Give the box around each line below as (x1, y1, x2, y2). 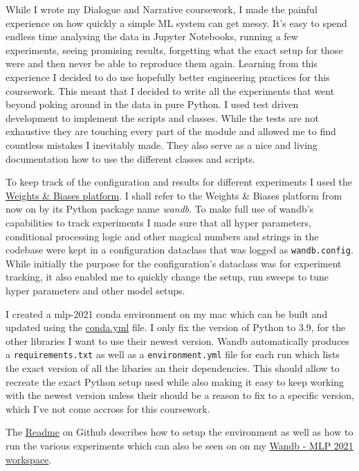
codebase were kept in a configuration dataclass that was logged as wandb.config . (6, 242, 353, 257)
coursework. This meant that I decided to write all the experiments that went (6, 83, 335, 98)
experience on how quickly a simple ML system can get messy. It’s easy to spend (6, 15, 347, 30)
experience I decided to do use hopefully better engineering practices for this (6, 69, 330, 84)
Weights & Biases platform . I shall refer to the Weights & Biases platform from (6, 188, 342, 202)
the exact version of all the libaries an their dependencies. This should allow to (6, 360, 340, 375)
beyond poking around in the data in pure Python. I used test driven (6, 97, 299, 112)
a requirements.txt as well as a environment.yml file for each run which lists (6, 347, 340, 362)
